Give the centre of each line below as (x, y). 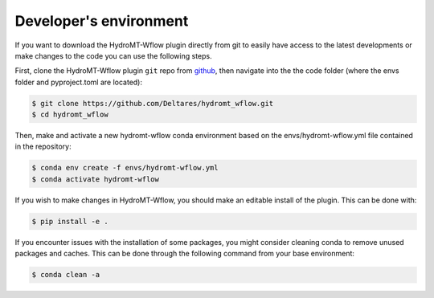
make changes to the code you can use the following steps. (113, 55)
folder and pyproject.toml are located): (79, 82)
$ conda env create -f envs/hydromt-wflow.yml (125, 168)
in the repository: (43, 147)
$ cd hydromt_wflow (70, 115)
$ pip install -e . (70, 221)
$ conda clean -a (66, 275)
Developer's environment (102, 21)
